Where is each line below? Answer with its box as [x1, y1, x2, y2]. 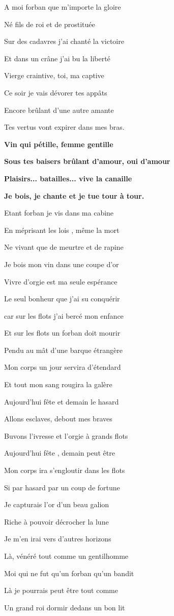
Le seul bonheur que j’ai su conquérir [4, 293, 120, 304]
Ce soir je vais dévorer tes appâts [4, 87, 107, 98]
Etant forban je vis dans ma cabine [4, 207, 114, 218]
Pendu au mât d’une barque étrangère [4, 344, 123, 355]
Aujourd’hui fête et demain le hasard [4, 396, 119, 407]
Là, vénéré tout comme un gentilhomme [4, 551, 129, 561]
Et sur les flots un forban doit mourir [4, 327, 121, 338]
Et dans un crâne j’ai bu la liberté [4, 53, 110, 63]
